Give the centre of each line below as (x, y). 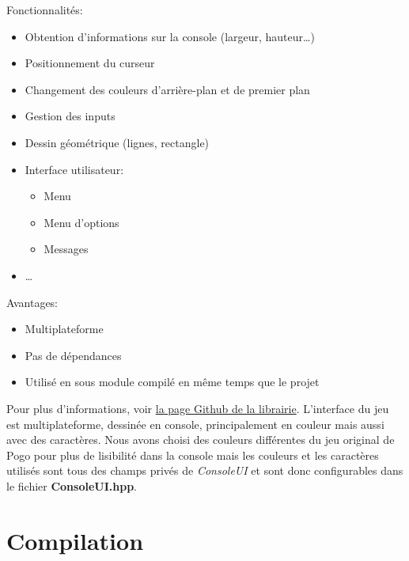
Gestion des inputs (70, 116)
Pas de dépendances (73, 355)
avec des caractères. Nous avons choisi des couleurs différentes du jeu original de (201, 440)
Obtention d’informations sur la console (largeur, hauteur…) (170, 36)
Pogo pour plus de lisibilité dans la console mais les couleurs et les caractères (193, 455)
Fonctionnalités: (45, 9)
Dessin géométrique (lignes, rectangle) (117, 142)
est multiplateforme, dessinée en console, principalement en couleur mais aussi (195, 424)
